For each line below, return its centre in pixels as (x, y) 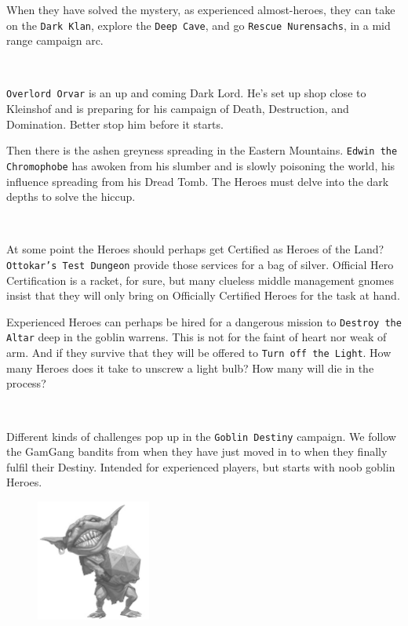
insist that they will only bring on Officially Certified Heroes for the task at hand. (203, 295)
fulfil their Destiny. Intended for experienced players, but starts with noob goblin (201, 466)
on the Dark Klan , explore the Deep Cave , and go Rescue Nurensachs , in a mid (199, 25)
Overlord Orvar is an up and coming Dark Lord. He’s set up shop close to (186, 93)
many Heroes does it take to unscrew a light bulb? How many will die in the (190, 368)
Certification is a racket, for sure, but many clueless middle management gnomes (200, 280)
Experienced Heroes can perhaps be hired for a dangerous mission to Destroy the (204, 321)
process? (26, 383)
